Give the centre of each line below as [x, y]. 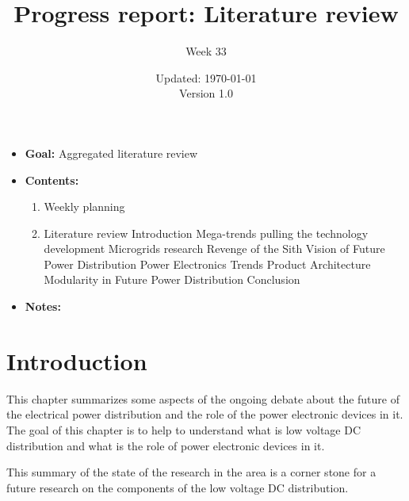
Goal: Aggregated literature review [111, 153]
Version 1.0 [206, 93]
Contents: [52, 180]
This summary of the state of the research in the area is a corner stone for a [191, 472]
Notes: [43, 306]
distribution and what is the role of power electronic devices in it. [166, 445]
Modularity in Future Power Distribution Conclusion [172, 279]
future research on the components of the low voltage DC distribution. [178, 487]
